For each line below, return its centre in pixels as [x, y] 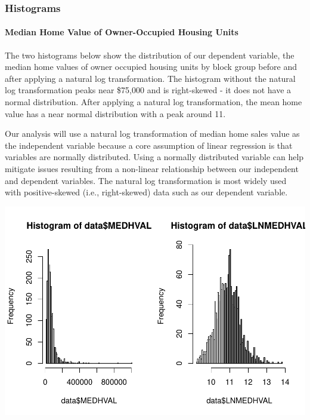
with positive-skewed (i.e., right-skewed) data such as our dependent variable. [146, 192]
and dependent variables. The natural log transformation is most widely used [146, 180]
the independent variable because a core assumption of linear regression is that [149, 145]
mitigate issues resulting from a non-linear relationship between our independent [152, 168]
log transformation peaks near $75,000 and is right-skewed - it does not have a [148, 90]
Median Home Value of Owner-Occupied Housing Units [122, 32]
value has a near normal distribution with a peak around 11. [115, 113]
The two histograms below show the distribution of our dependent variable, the [150, 55]
